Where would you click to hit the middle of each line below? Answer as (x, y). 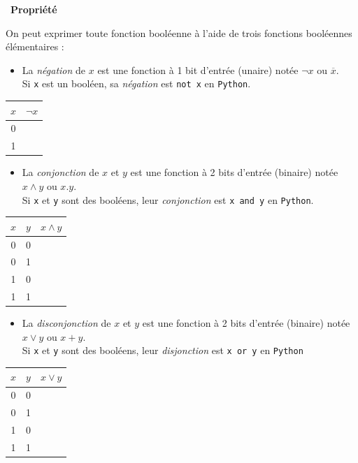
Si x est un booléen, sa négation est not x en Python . (136, 83)
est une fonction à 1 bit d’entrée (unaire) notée (198, 69)
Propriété (34, 9)
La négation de (54, 69)
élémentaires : (35, 46)
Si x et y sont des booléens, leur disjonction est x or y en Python (163, 350)
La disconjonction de (66, 323)
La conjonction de (60, 172)
